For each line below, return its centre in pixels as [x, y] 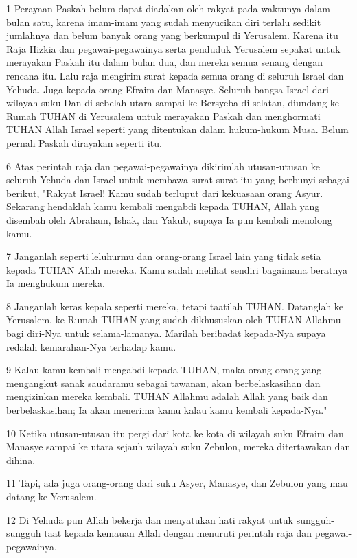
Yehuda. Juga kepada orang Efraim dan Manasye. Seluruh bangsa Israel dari [168, 89]
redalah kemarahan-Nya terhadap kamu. [91, 346]
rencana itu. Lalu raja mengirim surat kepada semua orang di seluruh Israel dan [175, 75]
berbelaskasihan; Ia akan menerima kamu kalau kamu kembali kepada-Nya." [167, 410]
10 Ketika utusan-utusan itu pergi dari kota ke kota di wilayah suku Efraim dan [175, 433]
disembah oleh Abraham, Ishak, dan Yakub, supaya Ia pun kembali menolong [169, 219]
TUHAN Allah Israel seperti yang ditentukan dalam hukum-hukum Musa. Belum [177, 129]
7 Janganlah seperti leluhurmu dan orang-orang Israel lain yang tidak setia [164, 256]
